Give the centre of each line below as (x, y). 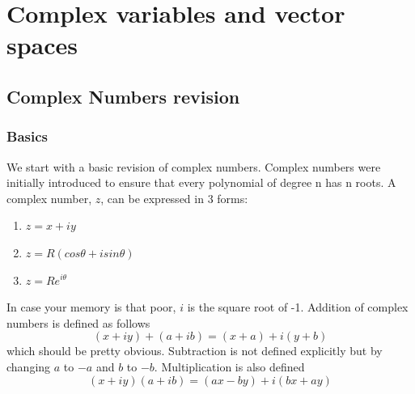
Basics (27, 136)
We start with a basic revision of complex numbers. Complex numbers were (194, 166)
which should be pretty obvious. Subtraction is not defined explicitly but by (195, 351)
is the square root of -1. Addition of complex (298, 307)
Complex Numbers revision (123, 96)
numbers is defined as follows (78, 322)
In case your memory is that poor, (91, 307)
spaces (42, 45)
